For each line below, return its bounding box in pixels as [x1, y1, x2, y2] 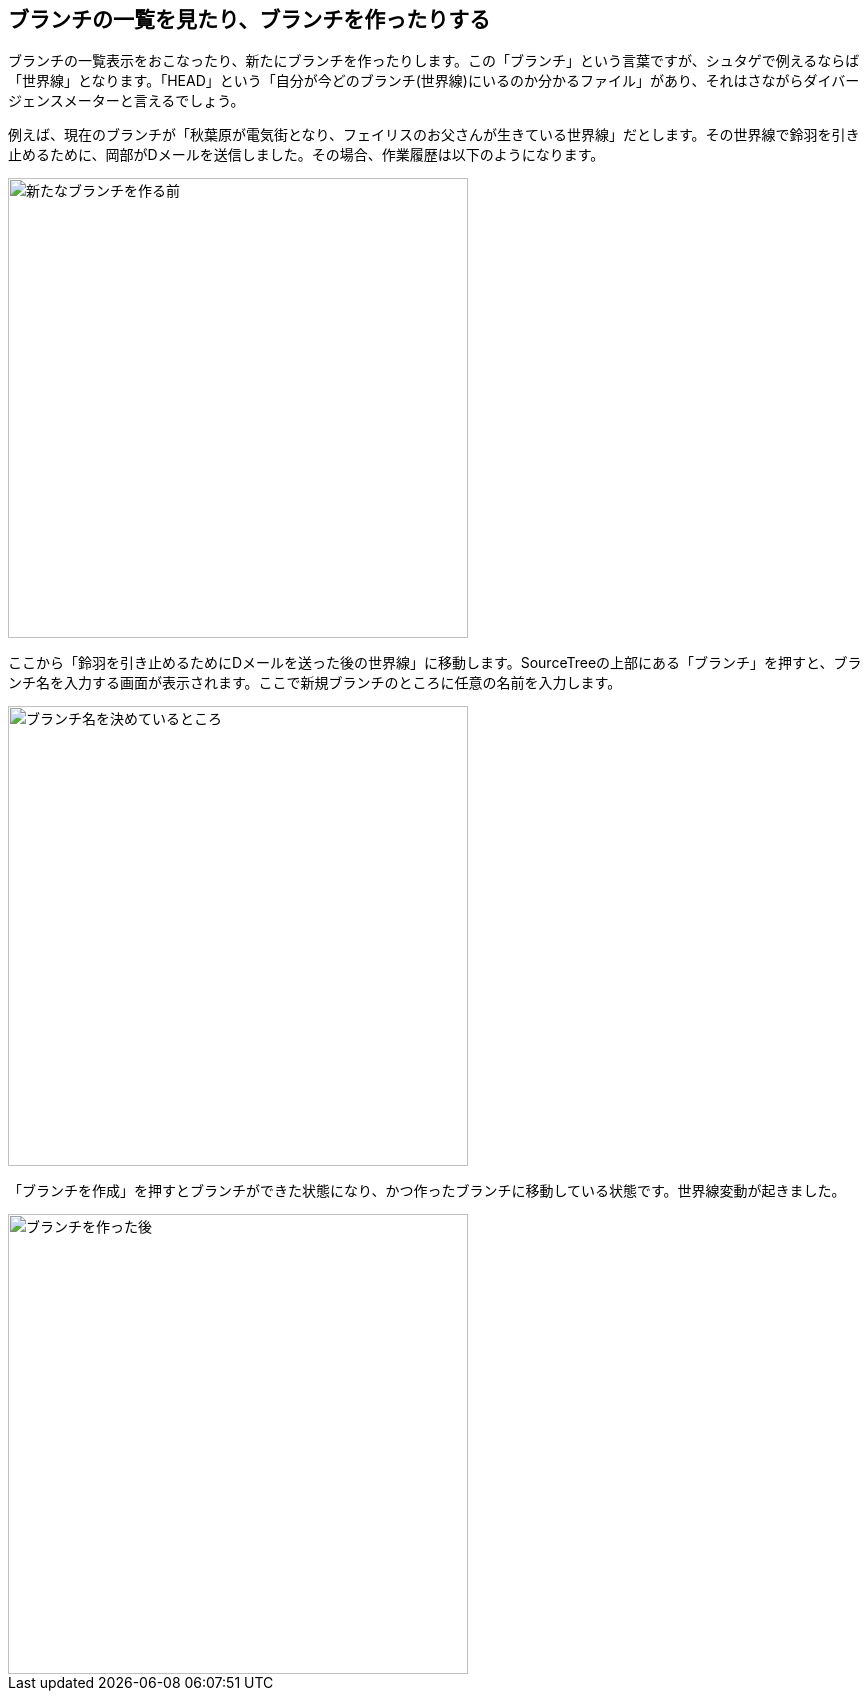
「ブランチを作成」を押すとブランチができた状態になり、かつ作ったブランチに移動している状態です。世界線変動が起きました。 [8, 1182, 846, 1200]
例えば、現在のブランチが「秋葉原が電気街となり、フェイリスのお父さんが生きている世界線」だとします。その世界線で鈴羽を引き [8, 126, 860, 144]
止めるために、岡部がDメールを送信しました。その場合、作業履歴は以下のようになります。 [8, 146, 605, 164]
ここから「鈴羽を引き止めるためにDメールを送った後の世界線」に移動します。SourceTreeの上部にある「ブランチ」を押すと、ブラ [8, 654, 862, 672]
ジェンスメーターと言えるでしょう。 [8, 92, 245, 110]
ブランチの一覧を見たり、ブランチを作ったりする [8, 7, 491, 32]
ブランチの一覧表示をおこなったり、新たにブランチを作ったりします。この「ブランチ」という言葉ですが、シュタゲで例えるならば [8, 52, 860, 70]
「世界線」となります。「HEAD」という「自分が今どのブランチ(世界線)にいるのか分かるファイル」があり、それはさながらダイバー [8, 72, 860, 90]
